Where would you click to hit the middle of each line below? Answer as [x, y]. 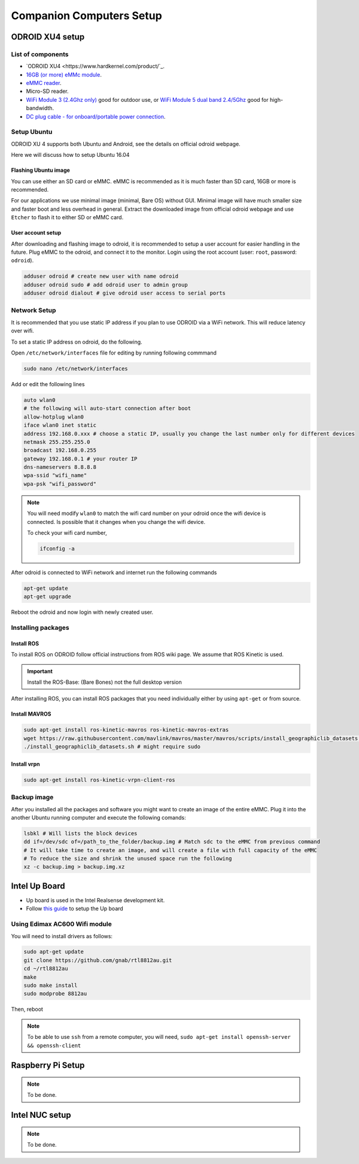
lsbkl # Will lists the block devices [80, 833]
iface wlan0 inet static [60, 425]
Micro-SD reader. [47, 91]
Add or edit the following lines [48, 384]
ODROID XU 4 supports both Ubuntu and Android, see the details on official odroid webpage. [126, 144]
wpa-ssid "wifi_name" [55, 475]
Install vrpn [25, 764]
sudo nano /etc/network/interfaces [76, 369]
